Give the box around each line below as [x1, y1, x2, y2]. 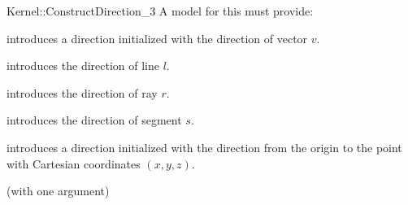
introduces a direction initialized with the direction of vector [7, 29, 308, 46]
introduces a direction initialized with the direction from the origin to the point [7, 138, 402, 155]
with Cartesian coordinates [7, 155, 141, 172]
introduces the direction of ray [7, 84, 158, 101]
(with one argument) [7, 182, 110, 199]
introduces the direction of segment [7, 111, 182, 129]
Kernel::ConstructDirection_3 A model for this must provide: [7, 2, 314, 19]
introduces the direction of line [7, 57, 160, 74]
